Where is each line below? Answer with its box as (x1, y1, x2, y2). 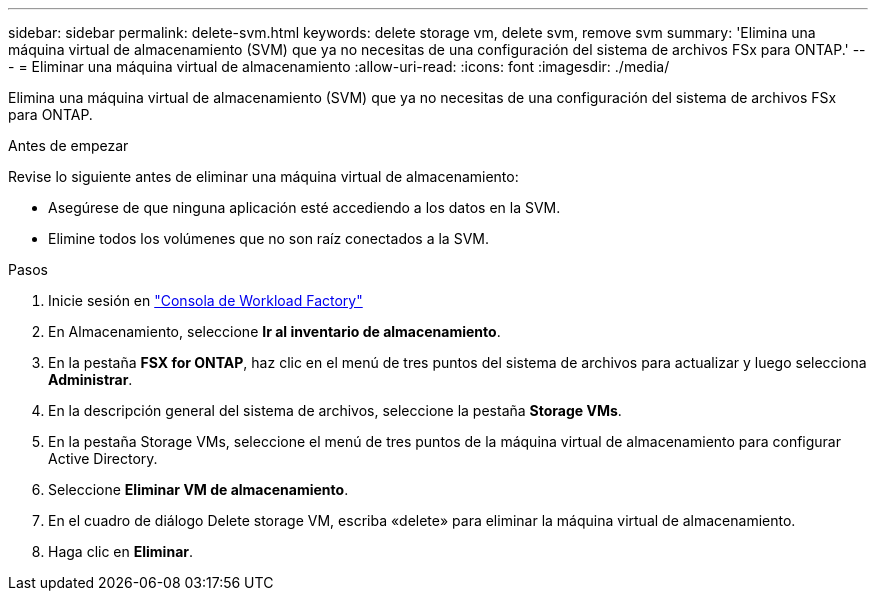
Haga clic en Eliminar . (48, 543, 194, 560)
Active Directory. (48, 450, 158, 467)
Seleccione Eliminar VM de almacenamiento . (48, 481, 349, 498)
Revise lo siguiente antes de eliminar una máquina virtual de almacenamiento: (8, 168, 519, 185)
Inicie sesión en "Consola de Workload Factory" (48, 292, 363, 309)
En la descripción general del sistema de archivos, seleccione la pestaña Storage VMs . (48, 402, 622, 419)
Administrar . (48, 371, 133, 388)
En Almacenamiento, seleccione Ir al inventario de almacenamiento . (48, 323, 501, 340)
